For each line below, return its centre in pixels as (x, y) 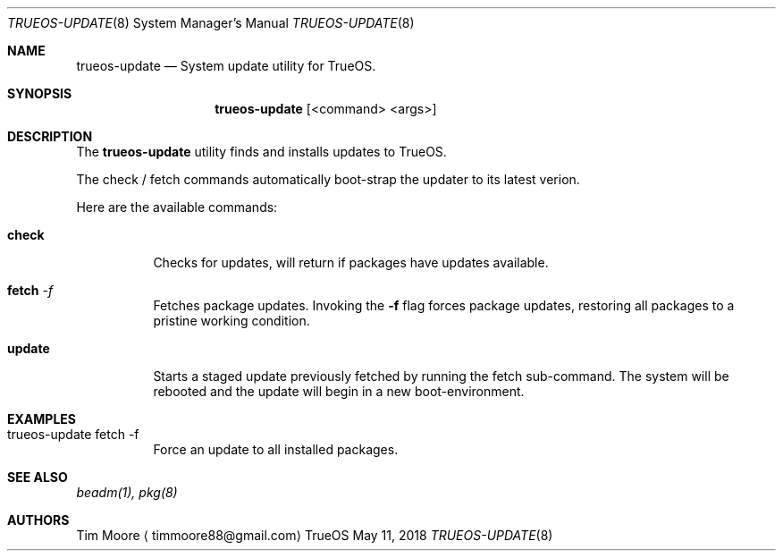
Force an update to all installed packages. (276, 449)
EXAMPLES (42, 419)
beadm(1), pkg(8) (127, 492)
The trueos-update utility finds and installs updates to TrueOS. (261, 152)
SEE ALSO (38, 477)
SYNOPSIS (40, 93)
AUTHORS (38, 520)
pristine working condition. (232, 321)
